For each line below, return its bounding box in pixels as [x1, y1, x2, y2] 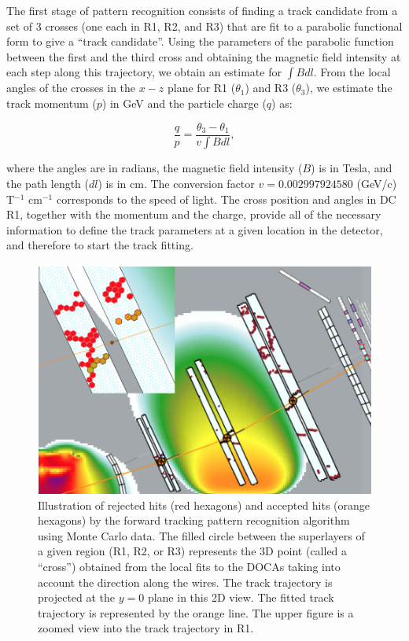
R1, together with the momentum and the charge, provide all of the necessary [6, 206, 381, 223]
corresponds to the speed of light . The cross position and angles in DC [56, 190, 396, 207]
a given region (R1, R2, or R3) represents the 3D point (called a [38, 543, 348, 559]
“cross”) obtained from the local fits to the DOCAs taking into [38, 558, 341, 574]
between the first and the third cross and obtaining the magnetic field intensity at [6, 48, 401, 64]
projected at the [38, 589, 116, 606]
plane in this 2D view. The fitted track [147, 589, 334, 606]
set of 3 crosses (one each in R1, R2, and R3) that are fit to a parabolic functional [6, 17, 403, 34]
